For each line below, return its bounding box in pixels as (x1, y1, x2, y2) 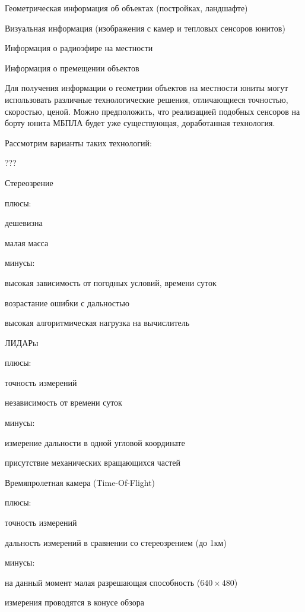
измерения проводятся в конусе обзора (5, 596, 144, 608)
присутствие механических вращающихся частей (5, 456, 181, 469)
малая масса (5, 236, 49, 249)
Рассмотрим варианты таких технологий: (5, 136, 152, 149)
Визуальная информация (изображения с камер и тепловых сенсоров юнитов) (5, 21, 285, 34)
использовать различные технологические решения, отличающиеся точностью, (5, 93, 288, 105)
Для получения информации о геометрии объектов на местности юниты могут (5, 81, 288, 94)
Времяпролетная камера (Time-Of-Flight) (5, 476, 155, 488)
